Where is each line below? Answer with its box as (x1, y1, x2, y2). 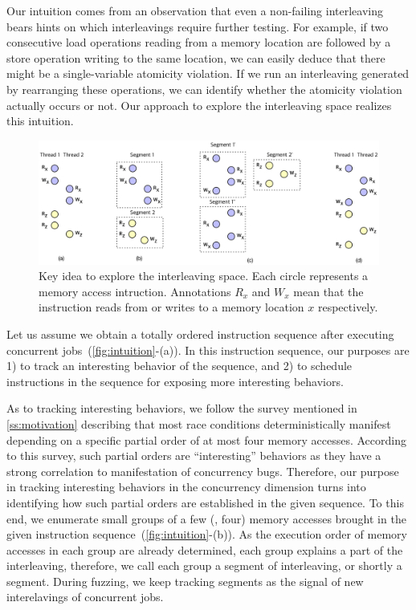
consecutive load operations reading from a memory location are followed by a (6, 34, 391, 51)
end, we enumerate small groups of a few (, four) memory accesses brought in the (6, 510, 406, 527)
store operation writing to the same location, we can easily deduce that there (6, 49, 385, 66)
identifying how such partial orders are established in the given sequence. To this (6, 494, 404, 510)
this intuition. (6, 112, 74, 129)
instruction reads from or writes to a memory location (39, 299, 304, 315)
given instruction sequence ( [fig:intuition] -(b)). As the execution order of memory (6, 526, 407, 543)
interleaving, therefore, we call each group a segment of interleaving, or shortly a (6, 557, 402, 574)
